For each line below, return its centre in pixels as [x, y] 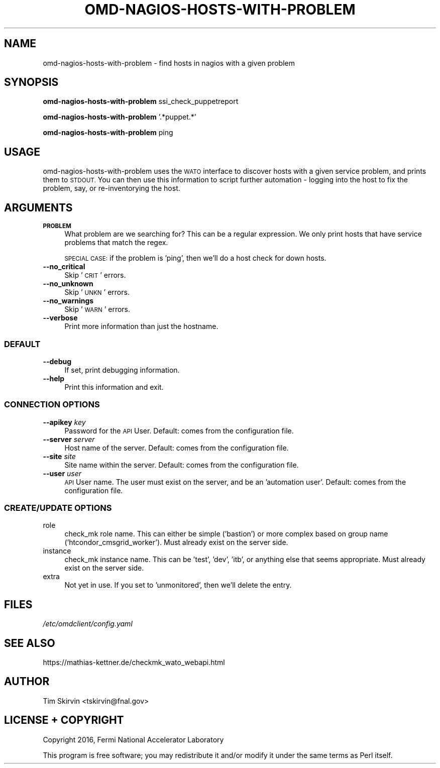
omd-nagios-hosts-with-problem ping [108, 133]
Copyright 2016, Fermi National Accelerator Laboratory [133, 739]
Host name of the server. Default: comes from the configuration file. [177, 448]
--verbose [60, 318]
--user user [62, 473]
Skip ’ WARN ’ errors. [97, 309]
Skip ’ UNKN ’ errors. [97, 292]
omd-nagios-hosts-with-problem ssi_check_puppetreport [141, 101]
